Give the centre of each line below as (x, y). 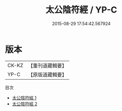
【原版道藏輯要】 (47, 74)
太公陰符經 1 (24, 97)
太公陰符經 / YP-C (81, 10)
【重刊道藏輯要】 (47, 66)
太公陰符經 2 (25, 104)
